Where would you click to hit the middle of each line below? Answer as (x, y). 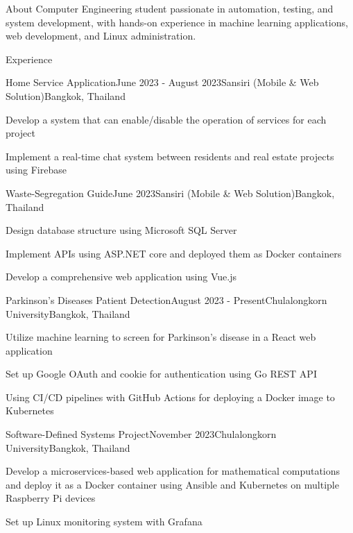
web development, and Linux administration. (101, 36)
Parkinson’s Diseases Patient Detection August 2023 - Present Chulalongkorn (166, 299)
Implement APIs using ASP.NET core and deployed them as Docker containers (174, 253)
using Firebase (36, 170)
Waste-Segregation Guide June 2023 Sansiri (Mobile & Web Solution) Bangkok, (170, 193)
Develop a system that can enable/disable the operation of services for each (166, 119)
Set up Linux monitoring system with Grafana (104, 522)
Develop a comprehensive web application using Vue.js (121, 277)
